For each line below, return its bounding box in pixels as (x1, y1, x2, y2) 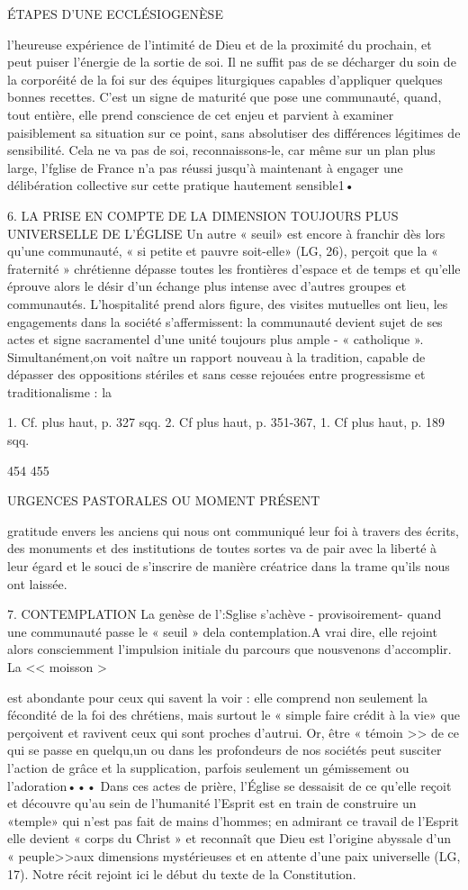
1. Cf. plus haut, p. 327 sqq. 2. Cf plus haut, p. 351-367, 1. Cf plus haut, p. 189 (7, 413, 445, 431)
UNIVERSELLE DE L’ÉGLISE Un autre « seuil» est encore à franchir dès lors (7, 223, 445, 242)
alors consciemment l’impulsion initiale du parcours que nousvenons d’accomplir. (7, 640, 452, 658)
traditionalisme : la (7, 382, 112, 401)
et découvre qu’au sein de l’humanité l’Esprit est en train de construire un (7, 794, 417, 813)
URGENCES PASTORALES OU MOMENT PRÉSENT (7, 491, 320, 510)
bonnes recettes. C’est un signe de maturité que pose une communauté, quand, (7, 87, 442, 106)
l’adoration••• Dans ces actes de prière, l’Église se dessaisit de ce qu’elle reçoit (7, 776, 452, 795)
